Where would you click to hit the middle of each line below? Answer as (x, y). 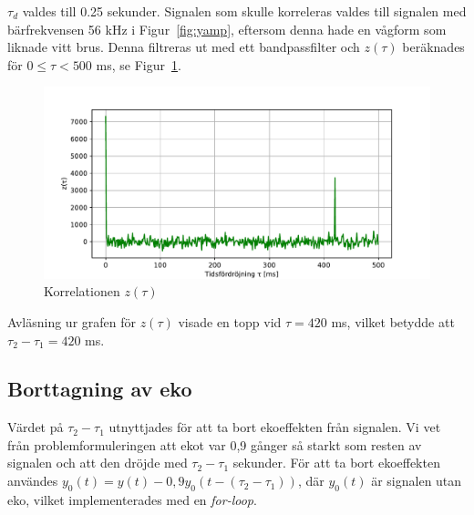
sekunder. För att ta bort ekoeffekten (336, 463)
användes (33, 481)
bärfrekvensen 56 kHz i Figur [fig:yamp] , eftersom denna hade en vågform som (227, 29)
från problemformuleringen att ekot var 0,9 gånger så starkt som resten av (215, 444)
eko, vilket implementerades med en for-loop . (132, 499)
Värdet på (36, 427)
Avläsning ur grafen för (72, 321)
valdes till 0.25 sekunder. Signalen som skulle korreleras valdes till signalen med (244, 11)
